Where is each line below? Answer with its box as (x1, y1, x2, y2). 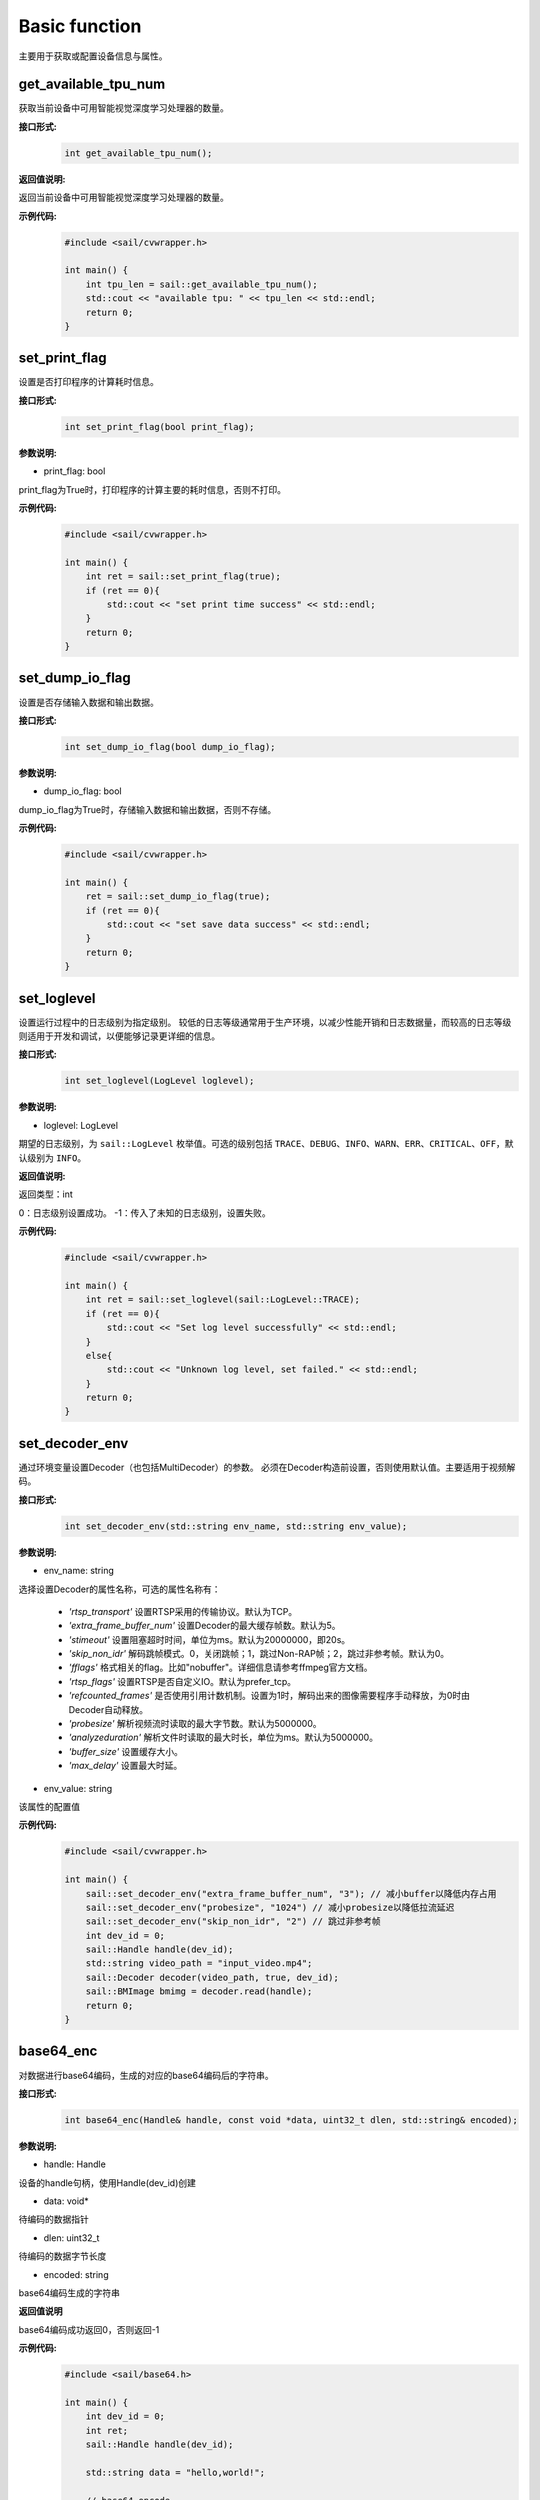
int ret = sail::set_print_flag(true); (85, 571, 282, 582)
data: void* (43, 2195, 89, 2207)
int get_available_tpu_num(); (64, 147, 213, 159)
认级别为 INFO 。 (18, 1151, 87, 1164)
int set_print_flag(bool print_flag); (64, 421, 255, 432)
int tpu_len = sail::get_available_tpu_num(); (85, 278, 319, 290)
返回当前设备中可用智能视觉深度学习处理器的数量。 (18, 191, 229, 204)
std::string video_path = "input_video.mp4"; (85, 1958, 313, 1969)
